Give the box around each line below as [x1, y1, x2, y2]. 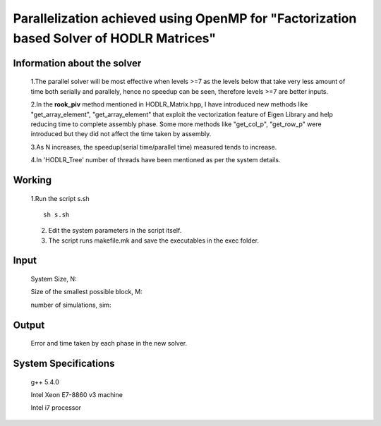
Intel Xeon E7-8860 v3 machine [30, 391, 123, 399]
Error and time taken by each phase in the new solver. [30, 339, 188, 348]
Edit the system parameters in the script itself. [48, 226, 182, 235]
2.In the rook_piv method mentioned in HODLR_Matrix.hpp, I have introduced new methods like [30, 100, 308, 109]
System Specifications [13, 358, 115, 370]
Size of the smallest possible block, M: [30, 288, 143, 296]
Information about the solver [13, 57, 142, 69]
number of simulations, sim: [30, 300, 111, 309]
